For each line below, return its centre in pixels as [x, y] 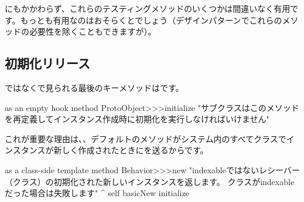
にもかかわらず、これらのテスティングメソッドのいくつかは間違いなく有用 [148, 8]
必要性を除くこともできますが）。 [93, 31]
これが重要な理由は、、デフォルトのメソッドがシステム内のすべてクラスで [146, 138]
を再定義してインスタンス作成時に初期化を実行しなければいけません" [137, 119]
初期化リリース [47, 63]
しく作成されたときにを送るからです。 [135, 150]
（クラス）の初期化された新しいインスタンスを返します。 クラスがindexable [150, 181]
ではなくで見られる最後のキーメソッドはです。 [94, 87]
